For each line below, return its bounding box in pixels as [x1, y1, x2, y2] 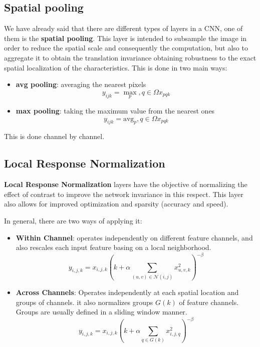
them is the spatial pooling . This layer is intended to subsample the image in [4, 32, 247, 43]
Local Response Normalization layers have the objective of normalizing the [4, 179, 247, 189]
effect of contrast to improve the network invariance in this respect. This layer [4, 188, 243, 199]
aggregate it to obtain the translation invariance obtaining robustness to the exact [4, 52, 256, 62]
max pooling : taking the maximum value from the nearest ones [16, 105, 215, 115]
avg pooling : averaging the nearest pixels [16, 79, 146, 89]
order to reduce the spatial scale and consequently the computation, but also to [4, 42, 248, 53]
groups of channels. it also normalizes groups [16, 296, 153, 307]
